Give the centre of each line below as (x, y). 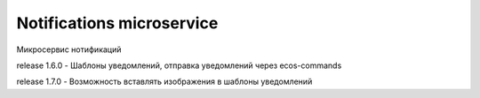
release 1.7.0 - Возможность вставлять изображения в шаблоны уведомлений (164, 82)
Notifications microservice (117, 23)
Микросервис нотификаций (69, 49)
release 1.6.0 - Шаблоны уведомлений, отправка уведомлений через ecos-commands (179, 65)
